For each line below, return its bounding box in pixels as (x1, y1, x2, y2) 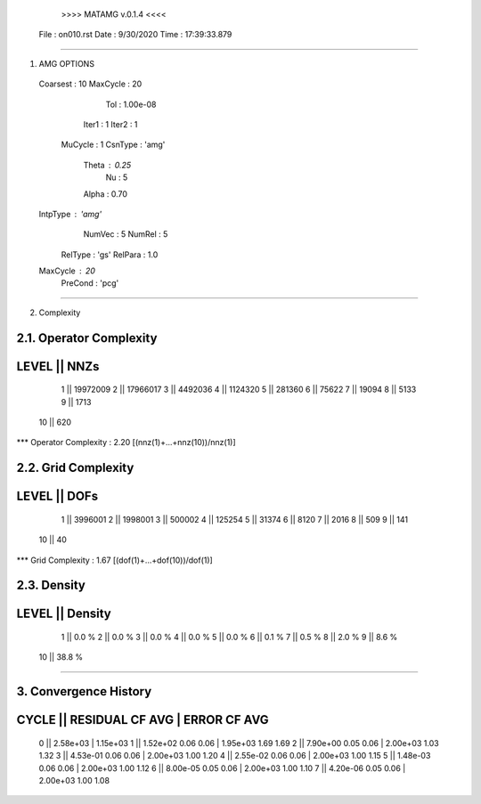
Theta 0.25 (83, 159, 132, 170)
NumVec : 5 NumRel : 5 (83, 229, 168, 240)
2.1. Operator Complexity (16, 330, 158, 345)
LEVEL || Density (16, 606, 111, 621)
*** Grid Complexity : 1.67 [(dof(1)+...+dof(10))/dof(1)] (16, 555, 213, 565)
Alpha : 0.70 (83, 188, 128, 199)
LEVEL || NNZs (16, 359, 100, 374)
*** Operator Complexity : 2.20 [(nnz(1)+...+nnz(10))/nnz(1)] (16, 437, 236, 448)
